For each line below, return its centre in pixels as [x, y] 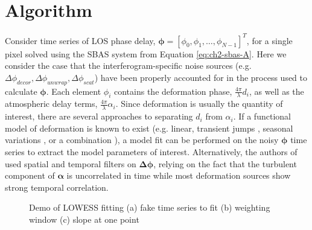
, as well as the [277, 91]
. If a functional [262, 116]
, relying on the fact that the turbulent [225, 163]
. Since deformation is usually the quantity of [199, 104]
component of [30, 175]
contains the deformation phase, [173, 91]
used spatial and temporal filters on [71, 163]
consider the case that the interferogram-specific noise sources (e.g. [128, 65]
